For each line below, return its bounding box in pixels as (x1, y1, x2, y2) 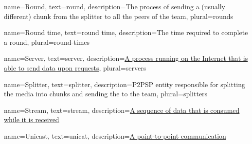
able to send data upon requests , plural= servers (4, 62, 146, 72)
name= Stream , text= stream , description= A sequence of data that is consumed (4, 105, 240, 115)
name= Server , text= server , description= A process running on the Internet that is (4, 53, 248, 63)
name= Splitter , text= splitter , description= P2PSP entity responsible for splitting (4, 79, 245, 89)
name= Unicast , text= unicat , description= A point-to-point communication (4, 130, 226, 141)
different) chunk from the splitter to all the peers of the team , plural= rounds (4, 11, 234, 21)
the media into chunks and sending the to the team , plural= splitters (4, 89, 208, 99)
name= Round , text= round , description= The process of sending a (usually (4, 1, 225, 11)
